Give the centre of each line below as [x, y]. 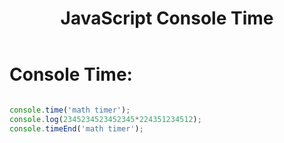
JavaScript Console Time [167, 18]
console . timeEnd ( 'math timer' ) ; [76, 128]
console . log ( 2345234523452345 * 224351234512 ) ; [105, 119]
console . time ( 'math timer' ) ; [70, 110]
